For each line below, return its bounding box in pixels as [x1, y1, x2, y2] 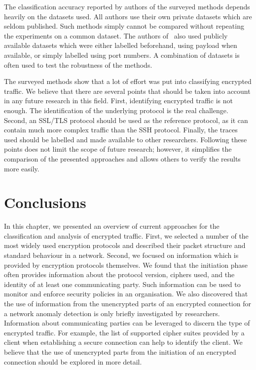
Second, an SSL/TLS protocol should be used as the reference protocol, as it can [4, 115, 248, 125]
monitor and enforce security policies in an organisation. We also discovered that [4, 288, 248, 299]
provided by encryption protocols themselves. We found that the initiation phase [4, 259, 248, 270]
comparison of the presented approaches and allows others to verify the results [4, 153, 241, 164]
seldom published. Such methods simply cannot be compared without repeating [4, 21, 244, 31]
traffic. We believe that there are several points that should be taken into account [4, 85, 251, 96]
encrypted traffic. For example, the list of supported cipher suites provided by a [4, 327, 245, 337]
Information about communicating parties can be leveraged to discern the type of [4, 318, 250, 328]
